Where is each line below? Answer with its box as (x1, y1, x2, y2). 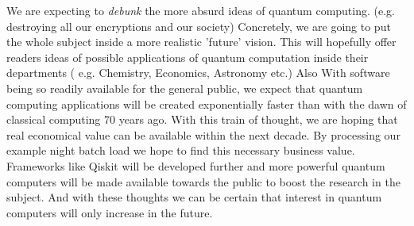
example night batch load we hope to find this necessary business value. (6, 142, 355, 159)
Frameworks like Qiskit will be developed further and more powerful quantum (6, 157, 385, 174)
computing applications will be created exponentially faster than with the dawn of (6, 95, 407, 112)
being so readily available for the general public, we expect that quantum (6, 79, 363, 96)
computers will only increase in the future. (6, 204, 213, 220)
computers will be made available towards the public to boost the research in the (6, 173, 400, 190)
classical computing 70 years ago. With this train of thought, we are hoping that (6, 111, 398, 128)
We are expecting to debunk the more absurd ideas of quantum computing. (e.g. (6, 2, 395, 18)
